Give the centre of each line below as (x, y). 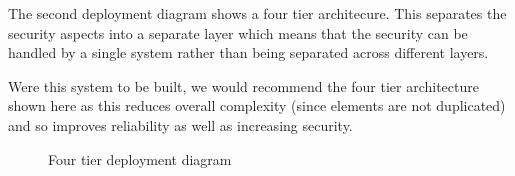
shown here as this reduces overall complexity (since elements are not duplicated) (257, 105)
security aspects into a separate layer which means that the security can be (238, 32)
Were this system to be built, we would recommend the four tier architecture (243, 85)
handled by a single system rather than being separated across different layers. (248, 52)
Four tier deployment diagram (140, 158)
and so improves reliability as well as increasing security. (180, 124)
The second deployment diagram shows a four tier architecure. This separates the (257, 13)
